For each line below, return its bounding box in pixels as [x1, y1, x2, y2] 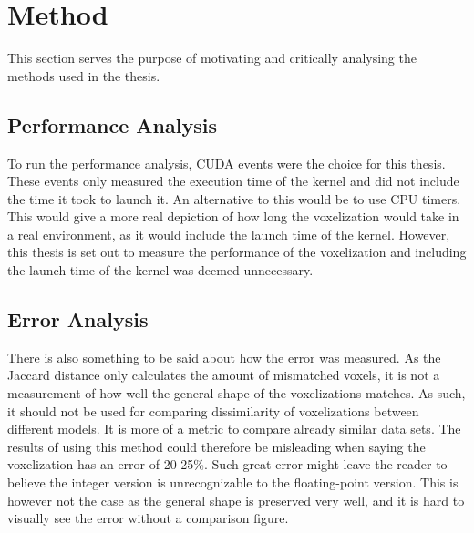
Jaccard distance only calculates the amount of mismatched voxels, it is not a [7, 365, 440, 384]
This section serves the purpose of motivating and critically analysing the [7, 48, 417, 67]
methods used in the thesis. [7, 66, 160, 85]
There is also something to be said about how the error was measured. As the [7, 347, 441, 366]
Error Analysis [7, 305, 149, 333]
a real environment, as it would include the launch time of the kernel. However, [7, 224, 450, 243]
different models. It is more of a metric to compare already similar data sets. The [7, 419, 461, 438]
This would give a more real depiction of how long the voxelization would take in [7, 207, 459, 226]
